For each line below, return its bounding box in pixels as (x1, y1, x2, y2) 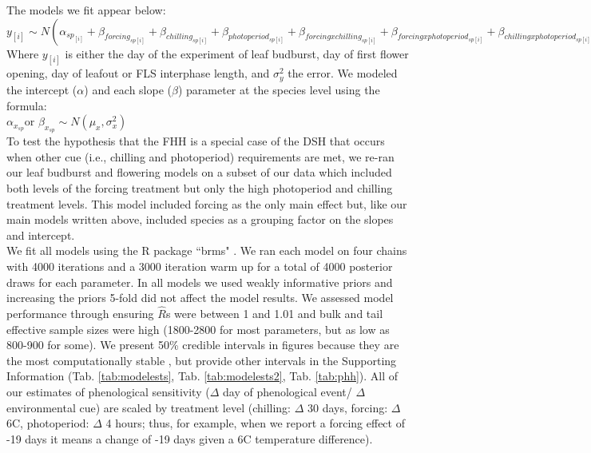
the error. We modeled (288, 65, 398, 81)
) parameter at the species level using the (177, 81, 380, 97)
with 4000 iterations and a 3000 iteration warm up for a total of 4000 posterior (6, 258, 393, 275)
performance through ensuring (6, 305, 154, 322)
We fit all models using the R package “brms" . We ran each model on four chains (6, 242, 407, 259)
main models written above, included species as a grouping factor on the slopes (6, 211, 394, 228)
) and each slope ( (84, 81, 173, 97)
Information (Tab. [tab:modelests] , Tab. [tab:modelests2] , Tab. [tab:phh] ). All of (6, 368, 399, 384)
